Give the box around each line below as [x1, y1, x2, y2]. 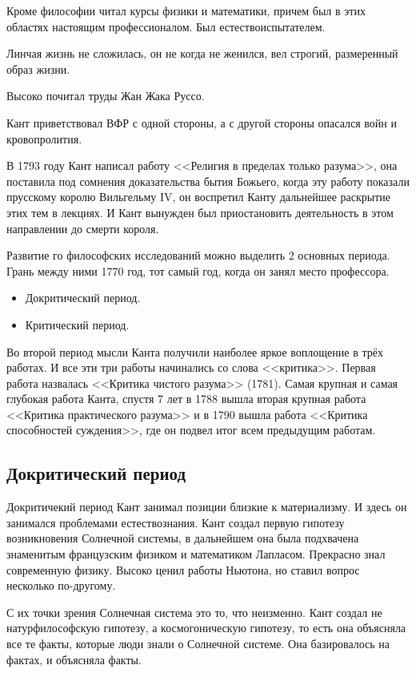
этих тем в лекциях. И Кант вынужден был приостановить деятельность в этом [6, 204, 394, 220]
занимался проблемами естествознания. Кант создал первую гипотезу [6, 514, 345, 530]
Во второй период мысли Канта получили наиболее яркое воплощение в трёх [6, 343, 383, 360]
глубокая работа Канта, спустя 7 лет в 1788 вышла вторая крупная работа [6, 390, 366, 407]
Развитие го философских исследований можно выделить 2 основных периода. [6, 247, 390, 264]
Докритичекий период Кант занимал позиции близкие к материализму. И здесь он [6, 498, 407, 515]
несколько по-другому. [6, 577, 116, 594]
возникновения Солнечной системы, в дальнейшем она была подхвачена [6, 530, 359, 546]
